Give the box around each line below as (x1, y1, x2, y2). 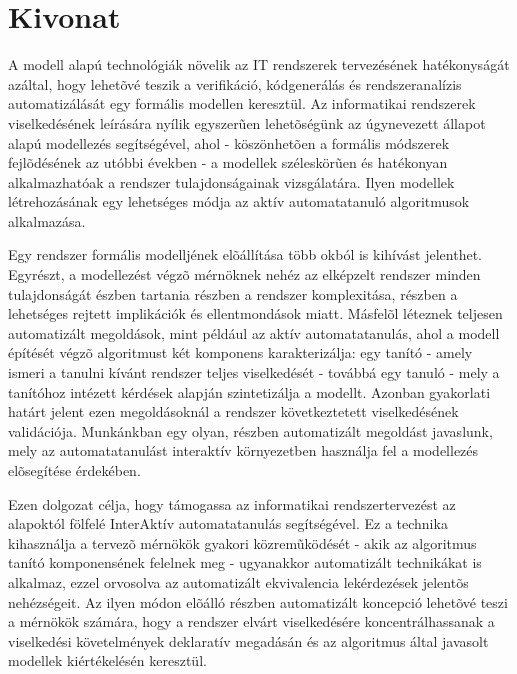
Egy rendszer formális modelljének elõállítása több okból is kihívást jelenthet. (8, 244, 482, 265)
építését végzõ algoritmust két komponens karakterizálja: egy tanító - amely (8, 342, 473, 363)
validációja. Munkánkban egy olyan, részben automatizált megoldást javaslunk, (8, 420, 493, 441)
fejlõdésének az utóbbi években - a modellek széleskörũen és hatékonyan (8, 152, 448, 173)
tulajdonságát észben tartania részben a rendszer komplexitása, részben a (8, 283, 458, 304)
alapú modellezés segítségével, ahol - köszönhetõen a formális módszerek (8, 132, 450, 153)
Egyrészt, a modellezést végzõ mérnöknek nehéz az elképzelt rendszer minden (8, 264, 481, 285)
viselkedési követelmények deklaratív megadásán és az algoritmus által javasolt (8, 630, 489, 651)
